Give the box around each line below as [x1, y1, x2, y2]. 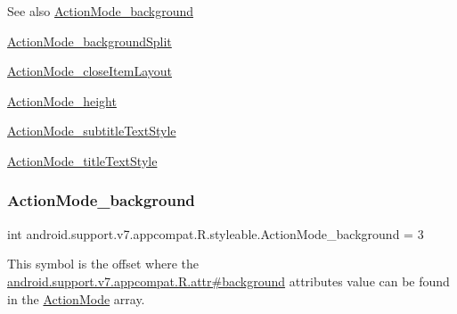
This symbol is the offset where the [7, 254, 199, 273]
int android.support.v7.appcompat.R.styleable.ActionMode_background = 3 [7, 224, 424, 243]
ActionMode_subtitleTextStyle [7, 121, 176, 140]
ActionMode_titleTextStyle [7, 151, 158, 169]
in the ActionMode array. [7, 289, 145, 308]
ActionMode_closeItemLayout [7, 62, 172, 80]
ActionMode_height [7, 91, 117, 110]
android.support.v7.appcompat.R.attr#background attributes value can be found [7, 271, 450, 290]
